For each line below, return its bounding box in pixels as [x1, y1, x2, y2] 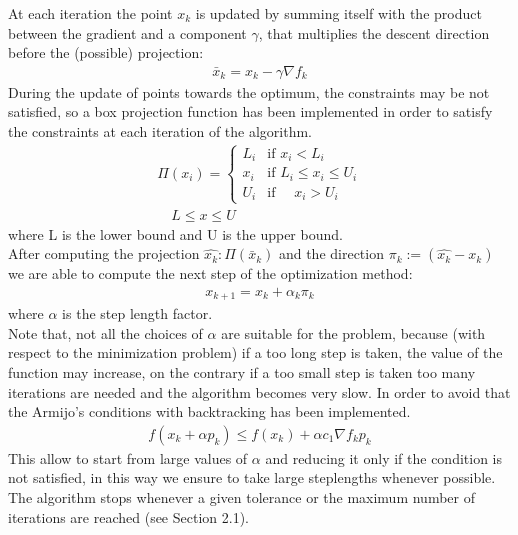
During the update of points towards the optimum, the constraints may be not [8, 81, 490, 102]
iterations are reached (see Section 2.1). [8, 506, 249, 527]
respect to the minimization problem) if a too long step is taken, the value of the [8, 342, 503, 363]
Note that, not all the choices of [8, 322, 203, 343]
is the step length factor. [62, 303, 213, 324]
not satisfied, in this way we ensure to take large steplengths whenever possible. [8, 467, 496, 488]
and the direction [278, 243, 384, 264]
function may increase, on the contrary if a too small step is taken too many [8, 362, 476, 383]
